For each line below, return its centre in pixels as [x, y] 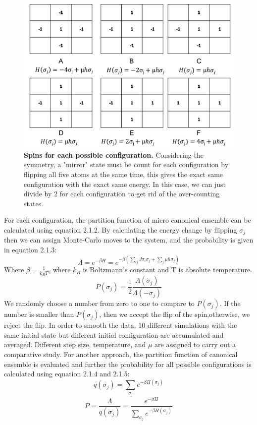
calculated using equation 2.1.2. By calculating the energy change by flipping [121, 230]
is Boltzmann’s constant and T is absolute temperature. [167, 270]
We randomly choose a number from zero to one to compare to [99, 303]
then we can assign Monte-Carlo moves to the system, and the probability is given [129, 240]
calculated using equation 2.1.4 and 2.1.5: [67, 374]
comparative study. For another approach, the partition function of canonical [121, 354]
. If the [230, 303]
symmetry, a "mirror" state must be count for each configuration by [126, 164]
